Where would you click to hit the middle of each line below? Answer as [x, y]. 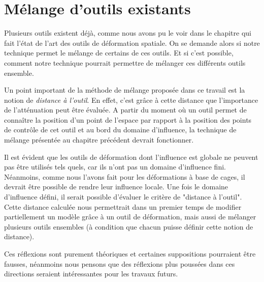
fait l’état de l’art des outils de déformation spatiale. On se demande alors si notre [132, 43]
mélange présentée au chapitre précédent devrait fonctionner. [99, 140]
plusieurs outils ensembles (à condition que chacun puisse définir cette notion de [129, 226]
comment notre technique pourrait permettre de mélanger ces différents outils [125, 62]
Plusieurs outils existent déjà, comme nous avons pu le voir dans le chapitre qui [128, 33]
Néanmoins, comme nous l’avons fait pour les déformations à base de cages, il [125, 176]
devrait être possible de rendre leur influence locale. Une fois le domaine [116, 187]
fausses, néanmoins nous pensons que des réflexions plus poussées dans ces [120, 263]
